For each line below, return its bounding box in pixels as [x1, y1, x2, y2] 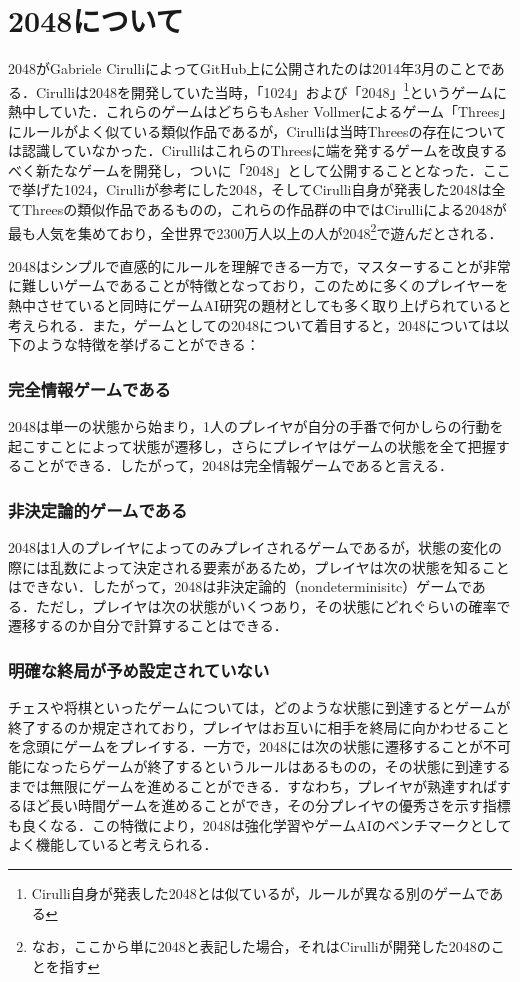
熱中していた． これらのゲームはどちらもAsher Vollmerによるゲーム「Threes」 [8, 100, 507, 121]
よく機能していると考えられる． [8, 834, 218, 855]
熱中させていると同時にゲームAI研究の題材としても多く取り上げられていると [8, 294, 512, 315]
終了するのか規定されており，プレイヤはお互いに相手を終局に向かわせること [8, 716, 510, 737]
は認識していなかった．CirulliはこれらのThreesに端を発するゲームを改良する [8, 140, 508, 161]
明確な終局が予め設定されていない [8, 657, 270, 682]
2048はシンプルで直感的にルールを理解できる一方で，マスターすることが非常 [8, 255, 511, 276]
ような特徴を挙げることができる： [35, 334, 260, 355]
